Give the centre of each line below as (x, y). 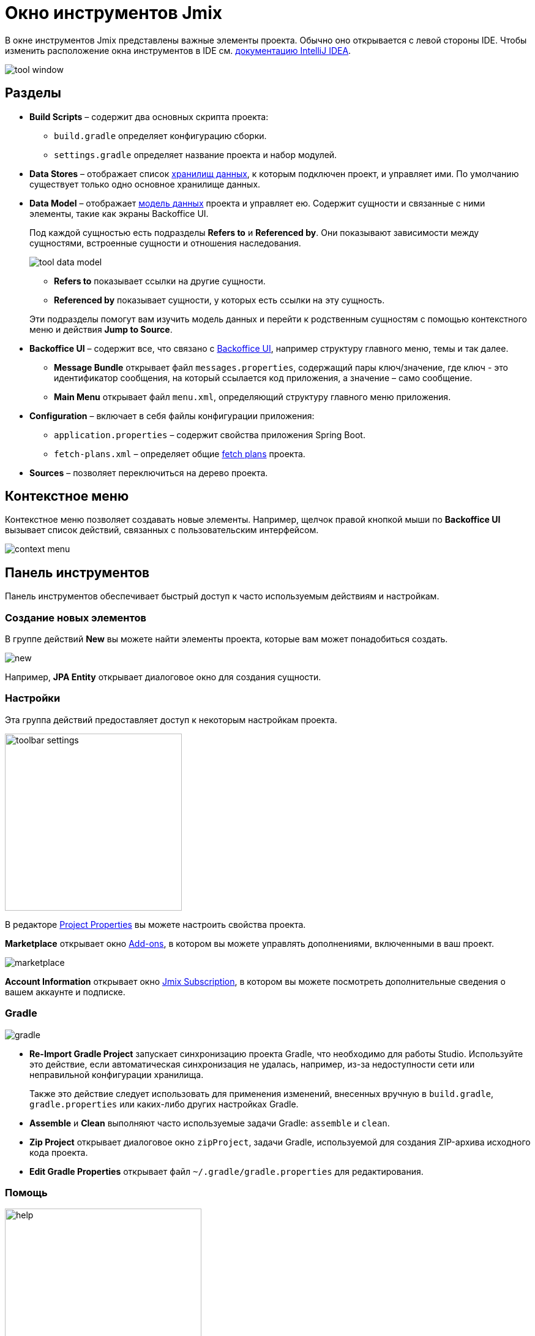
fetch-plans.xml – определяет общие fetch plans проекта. (180, 454)
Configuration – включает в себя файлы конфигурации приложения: (172, 416)
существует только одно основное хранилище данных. (145, 184)
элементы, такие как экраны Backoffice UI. (119, 213)
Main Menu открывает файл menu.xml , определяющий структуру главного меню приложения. (253, 397)
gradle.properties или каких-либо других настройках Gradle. (164, 1104)
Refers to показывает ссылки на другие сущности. (160, 281)
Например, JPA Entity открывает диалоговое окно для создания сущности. (163, 677)
